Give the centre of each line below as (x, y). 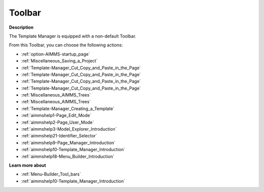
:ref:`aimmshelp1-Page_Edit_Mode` (56, 115)
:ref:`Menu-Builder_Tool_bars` (51, 174)
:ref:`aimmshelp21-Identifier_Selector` (59, 136)
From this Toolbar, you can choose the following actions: (66, 45)
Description (21, 27)
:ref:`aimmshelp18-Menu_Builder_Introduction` (68, 156)
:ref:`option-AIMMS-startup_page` (56, 54)
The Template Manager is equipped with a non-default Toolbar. (73, 36)
